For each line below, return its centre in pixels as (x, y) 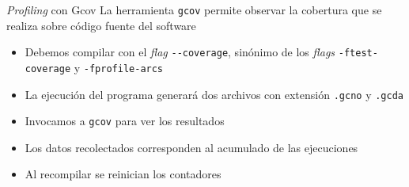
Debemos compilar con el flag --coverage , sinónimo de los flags (180, 52)
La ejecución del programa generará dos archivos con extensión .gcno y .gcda (214, 94)
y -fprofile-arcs (119, 67)
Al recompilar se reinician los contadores (123, 174)
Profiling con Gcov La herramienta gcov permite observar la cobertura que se (194, 10)
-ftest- (358, 53)
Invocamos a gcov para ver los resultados (125, 121)
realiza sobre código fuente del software (101, 25)
